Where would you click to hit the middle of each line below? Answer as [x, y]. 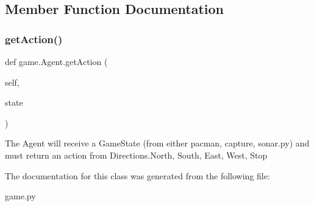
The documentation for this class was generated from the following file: [137, 175]
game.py [20, 196]
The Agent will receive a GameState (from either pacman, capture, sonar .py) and [157, 143]
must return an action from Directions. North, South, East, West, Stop [136, 155]
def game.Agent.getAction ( [56, 61]
